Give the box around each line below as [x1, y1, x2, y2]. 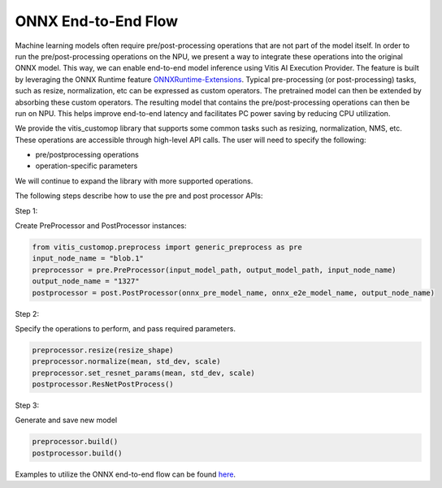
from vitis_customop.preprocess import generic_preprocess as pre [32, 243, 302, 252]
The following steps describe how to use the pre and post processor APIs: [15, 191, 263, 201]
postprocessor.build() [32, 448, 123, 458]
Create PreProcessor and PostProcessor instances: [15, 221, 187, 231]
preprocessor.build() [32, 437, 119, 447]
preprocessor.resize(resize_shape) [32, 345, 174, 355]
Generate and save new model [15, 415, 118, 425]
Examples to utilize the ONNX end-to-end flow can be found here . [15, 469, 236, 479]
